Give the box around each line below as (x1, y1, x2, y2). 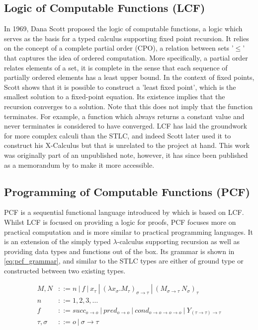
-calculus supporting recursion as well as (117, 236, 240, 247)
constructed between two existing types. (4, 265, 126, 275)
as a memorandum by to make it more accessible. (4, 159, 155, 170)
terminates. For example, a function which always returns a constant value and (4, 111, 245, 121)
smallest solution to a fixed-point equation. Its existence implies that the (4, 91, 225, 102)
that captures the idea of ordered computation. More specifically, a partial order (4, 52, 248, 63)
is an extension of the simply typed (4, 236, 111, 247)
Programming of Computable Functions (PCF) (4, 184, 250, 199)
